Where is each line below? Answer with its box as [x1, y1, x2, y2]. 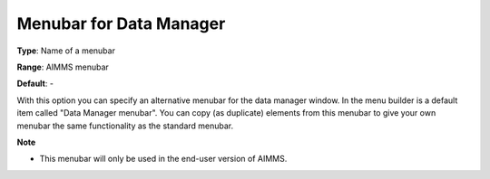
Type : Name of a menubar [16, 45, 115, 56]
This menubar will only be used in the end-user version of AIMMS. [39, 154, 288, 165]
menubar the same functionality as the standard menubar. [16, 120, 234, 131]
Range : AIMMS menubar [16, 61, 109, 72]
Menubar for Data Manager [16, 14, 226, 33]
